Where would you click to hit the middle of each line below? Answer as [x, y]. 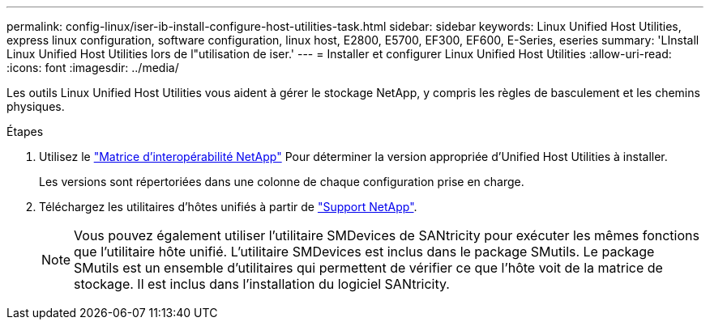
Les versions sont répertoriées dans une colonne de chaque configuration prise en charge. [282, 182]
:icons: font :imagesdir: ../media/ [93, 68]
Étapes [25, 131]
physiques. [36, 106]
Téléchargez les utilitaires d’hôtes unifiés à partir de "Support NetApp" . [228, 207]
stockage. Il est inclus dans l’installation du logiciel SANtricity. [262, 284]
